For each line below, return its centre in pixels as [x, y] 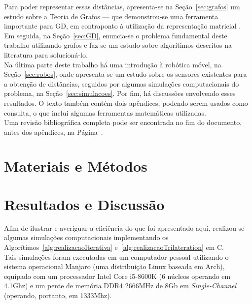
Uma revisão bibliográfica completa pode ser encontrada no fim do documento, [123, 122]
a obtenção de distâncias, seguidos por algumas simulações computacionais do [122, 83]
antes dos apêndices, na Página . [54, 132]
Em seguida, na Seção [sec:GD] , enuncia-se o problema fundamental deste [116, 35]
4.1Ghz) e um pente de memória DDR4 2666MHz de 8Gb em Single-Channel [120, 286]
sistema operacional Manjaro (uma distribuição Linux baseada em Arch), [114, 266]
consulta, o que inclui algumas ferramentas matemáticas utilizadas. [105, 112]
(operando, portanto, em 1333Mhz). [58, 295]
